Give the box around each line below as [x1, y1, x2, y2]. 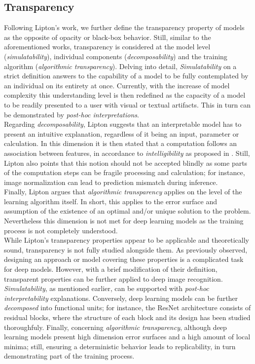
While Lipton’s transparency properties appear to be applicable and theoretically [4, 235, 249, 245]
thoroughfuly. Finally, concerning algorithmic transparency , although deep [4, 322, 227, 332]
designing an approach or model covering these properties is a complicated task [4, 254, 244, 264]
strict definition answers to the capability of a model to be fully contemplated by [4, 71, 249, 81]
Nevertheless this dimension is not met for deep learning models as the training [4, 216, 244, 226]
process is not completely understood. [4, 225, 118, 235]
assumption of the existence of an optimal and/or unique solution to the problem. [4, 206, 251, 216]
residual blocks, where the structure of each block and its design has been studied [4, 312, 251, 323]
